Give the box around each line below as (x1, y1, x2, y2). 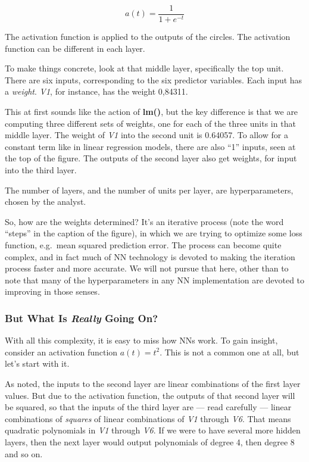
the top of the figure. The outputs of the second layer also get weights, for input (5, 152, 297, 164)
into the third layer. (5, 164, 77, 176)
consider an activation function (5, 345, 118, 358)
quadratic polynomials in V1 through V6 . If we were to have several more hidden (5, 424, 301, 436)
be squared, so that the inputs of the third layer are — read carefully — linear (5, 401, 292, 413)
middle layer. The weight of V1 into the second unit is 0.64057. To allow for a (5, 129, 288, 141)
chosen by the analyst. (5, 195, 86, 208)
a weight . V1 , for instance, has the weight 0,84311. (5, 85, 188, 98)
